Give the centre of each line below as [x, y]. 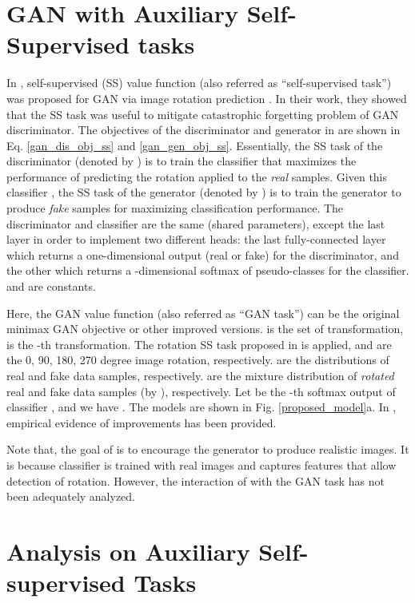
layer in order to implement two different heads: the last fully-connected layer [196, 239]
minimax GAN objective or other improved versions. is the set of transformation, [205, 329]
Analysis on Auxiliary [128, 551]
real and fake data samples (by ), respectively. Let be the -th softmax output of [201, 391]
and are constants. [51, 286]
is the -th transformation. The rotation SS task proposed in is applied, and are [199, 344]
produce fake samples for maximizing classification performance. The [175, 208]
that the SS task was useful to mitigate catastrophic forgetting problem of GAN [203, 114]
